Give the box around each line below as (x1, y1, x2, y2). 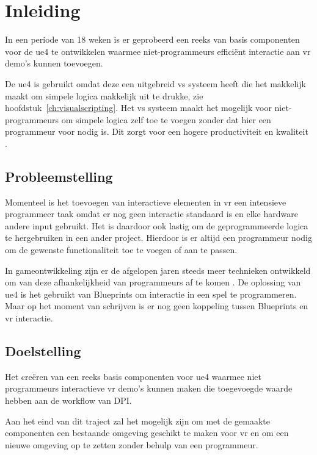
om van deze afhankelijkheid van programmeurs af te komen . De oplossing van (5, 276, 301, 288)
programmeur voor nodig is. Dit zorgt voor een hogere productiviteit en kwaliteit (5, 125, 308, 138)
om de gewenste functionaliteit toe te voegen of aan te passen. (5, 243, 238, 256)
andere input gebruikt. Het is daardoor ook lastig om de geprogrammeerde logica (5, 219, 308, 232)
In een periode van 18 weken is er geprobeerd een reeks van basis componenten (5, 33, 300, 46)
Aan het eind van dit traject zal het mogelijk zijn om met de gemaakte (5, 414, 270, 427)
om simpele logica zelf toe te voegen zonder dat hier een (61, 113, 271, 126)
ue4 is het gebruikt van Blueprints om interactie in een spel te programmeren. (5, 287, 297, 300)
